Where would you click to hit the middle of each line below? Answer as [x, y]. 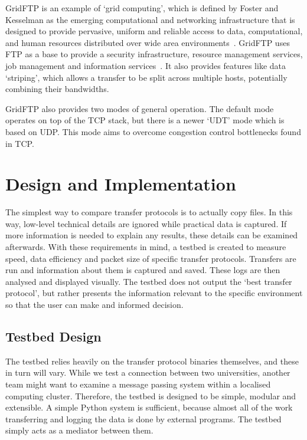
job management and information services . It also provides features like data [146, 65]
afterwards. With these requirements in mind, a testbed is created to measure [146, 247]
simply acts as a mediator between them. [79, 430]
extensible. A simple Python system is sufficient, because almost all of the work [149, 407]
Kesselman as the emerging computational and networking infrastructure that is [150, 19]
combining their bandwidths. [57, 89]
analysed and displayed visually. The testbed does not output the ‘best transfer [149, 281]
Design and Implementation [121, 184]
